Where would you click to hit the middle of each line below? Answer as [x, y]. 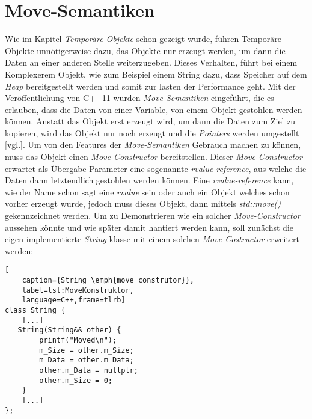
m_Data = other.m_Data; [87, 360]
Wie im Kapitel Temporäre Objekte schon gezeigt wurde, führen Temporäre [143, 39]
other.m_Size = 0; [76, 380]
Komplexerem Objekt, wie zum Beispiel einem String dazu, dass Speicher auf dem [156, 74]
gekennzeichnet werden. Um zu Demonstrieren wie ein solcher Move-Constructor [153, 216]
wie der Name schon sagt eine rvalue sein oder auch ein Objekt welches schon [147, 191]
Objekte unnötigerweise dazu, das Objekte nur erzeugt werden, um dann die [145, 50]
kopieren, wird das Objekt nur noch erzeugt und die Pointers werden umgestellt [152, 133]
